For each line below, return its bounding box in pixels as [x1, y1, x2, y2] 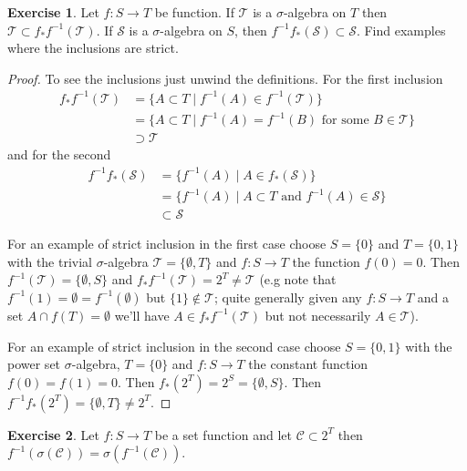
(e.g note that [259, 270, 337, 289]
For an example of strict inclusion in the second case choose [7, 336, 341, 355]
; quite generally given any [213, 287, 362, 306]
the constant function [248, 354, 368, 374]
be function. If [154, 3, 234, 21]
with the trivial [7, 251, 93, 271]
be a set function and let [154, 425, 292, 444]
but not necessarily [265, 305, 371, 324]
